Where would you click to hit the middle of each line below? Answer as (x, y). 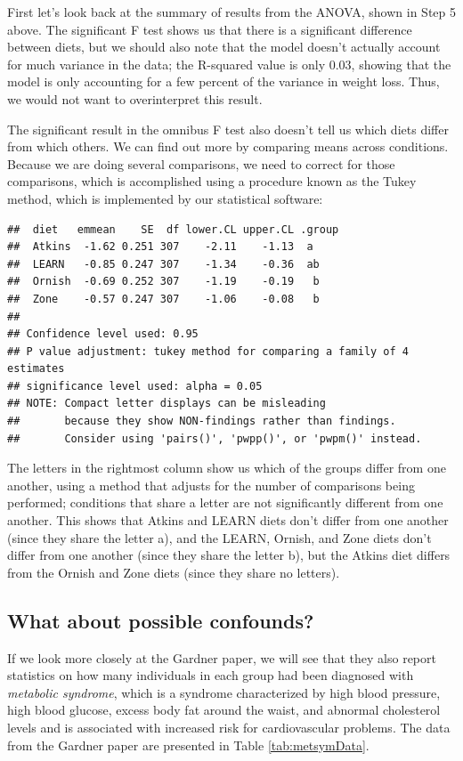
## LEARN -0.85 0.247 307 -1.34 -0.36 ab (163, 264)
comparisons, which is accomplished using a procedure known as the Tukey (212, 181)
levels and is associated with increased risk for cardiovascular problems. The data (229, 727)
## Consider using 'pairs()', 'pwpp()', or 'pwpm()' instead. (215, 438)
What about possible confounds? (161, 620)
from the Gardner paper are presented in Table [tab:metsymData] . (188, 745)
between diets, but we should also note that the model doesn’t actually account (224, 47)
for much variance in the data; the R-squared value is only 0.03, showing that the (229, 64)
